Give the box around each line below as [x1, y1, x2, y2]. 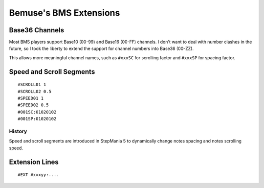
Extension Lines [9, 158, 59, 166]
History [9, 128, 27, 135]
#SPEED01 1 [18, 95, 44, 101]
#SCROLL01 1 [18, 82, 46, 88]
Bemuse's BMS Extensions [9, 7, 120, 18]
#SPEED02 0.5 [18, 102, 49, 108]
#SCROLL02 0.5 [18, 89, 51, 94]
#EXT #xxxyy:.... [18, 172, 59, 178]
